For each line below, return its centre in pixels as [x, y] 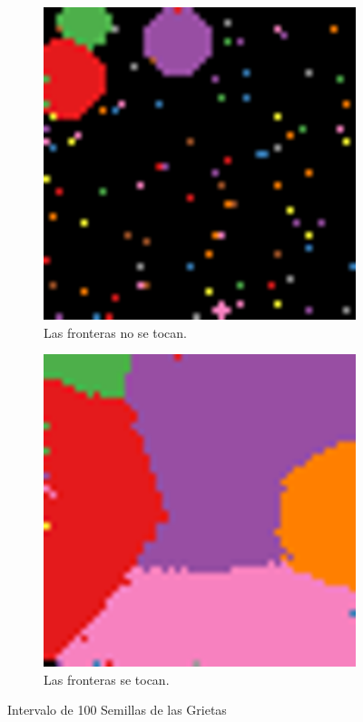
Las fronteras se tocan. [107, 679]
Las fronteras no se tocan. [115, 332]
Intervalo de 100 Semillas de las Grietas [117, 710]
